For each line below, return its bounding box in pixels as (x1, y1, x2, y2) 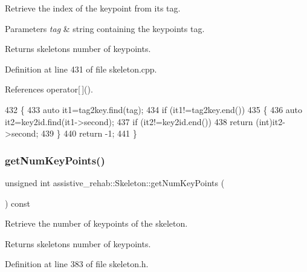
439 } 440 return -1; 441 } (40, 127, 137, 140)
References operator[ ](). (5, 83, 93, 96)
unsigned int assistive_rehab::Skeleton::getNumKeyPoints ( (5, 176, 225, 189)
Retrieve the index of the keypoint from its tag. (5, 2, 181, 14)
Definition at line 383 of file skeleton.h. (5, 257, 149, 270)
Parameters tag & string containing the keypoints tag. (5, 22, 205, 34)
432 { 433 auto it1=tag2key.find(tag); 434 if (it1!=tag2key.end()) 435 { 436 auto (5, 103, 303, 115)
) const (5, 196, 31, 209)
